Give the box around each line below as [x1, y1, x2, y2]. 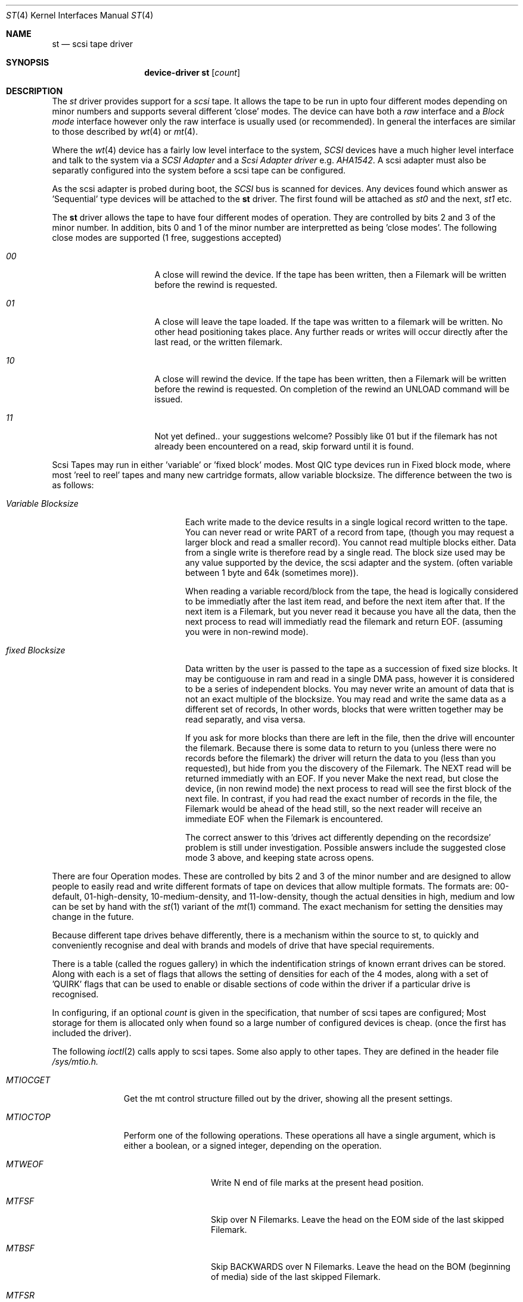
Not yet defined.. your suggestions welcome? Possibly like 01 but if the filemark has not [154, 431, 497, 441]
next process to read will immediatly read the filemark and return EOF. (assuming [185, 616, 503, 627]
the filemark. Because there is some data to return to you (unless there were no [185, 743, 497, 753]
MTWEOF [6, 1159, 43, 1169]
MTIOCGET [6, 1075, 51, 1085]
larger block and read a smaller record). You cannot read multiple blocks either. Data [185, 537, 516, 547]
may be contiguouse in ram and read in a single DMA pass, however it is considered [185, 674, 515, 684]
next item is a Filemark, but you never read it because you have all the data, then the [185, 606, 516, 616]
